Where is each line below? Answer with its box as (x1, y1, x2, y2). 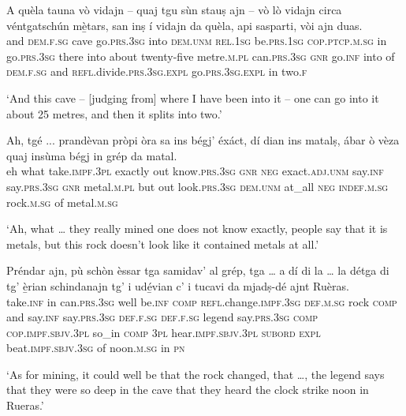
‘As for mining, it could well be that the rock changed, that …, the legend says (6, 365, 385, 382)
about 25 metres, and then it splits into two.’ (6, 105, 222, 122)
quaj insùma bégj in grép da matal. (6, 147, 177, 163)
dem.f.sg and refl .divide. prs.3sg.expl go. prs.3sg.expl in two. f (6, 63, 307, 80)
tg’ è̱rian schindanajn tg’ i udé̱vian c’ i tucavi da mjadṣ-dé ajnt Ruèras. (6, 277, 349, 294)
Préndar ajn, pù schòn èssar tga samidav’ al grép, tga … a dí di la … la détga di (6, 262, 389, 279)
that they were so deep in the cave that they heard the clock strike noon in (6, 381, 369, 398)
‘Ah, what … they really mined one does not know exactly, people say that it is (6, 220, 388, 237)
